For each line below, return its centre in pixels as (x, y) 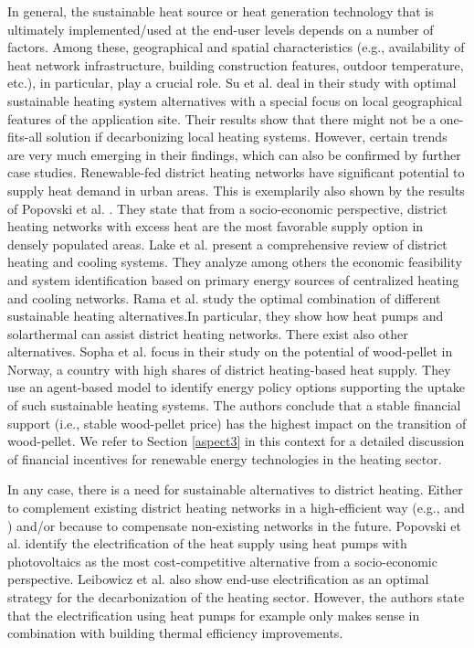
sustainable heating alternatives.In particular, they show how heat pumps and (226, 316)
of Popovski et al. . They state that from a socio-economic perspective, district (227, 208)
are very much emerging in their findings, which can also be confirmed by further (234, 154)
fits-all (25, 137)
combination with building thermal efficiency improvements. (175, 633)
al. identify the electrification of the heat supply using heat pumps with (207, 543)
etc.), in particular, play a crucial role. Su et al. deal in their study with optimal (232, 83)
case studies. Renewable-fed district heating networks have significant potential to (236, 172)
